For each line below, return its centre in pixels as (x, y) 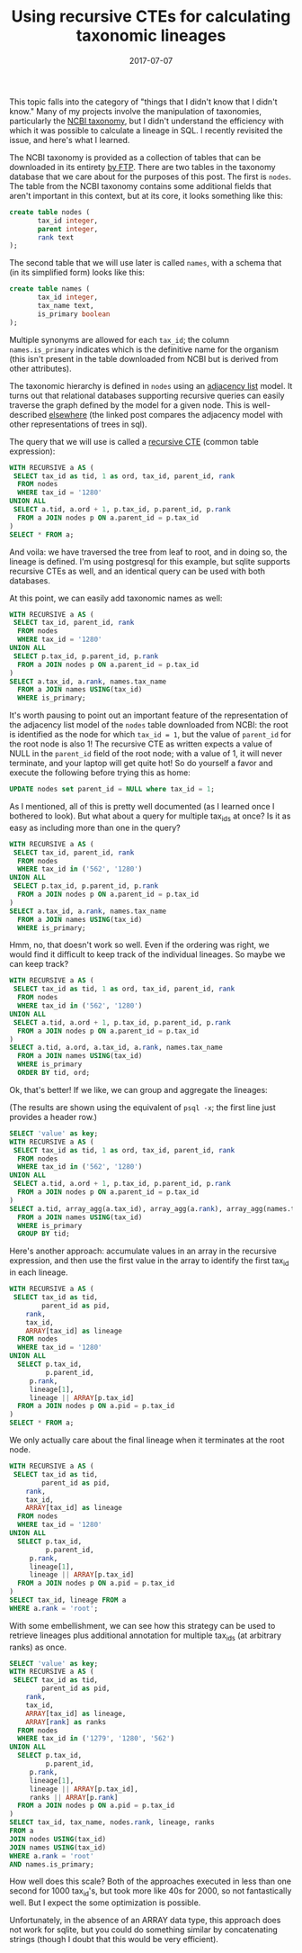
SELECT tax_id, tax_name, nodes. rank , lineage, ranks (112, 1822)
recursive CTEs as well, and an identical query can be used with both (137, 571)
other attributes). (40, 368)
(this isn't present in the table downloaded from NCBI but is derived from (144, 358)
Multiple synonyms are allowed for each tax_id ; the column (120, 339)
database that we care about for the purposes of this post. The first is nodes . (151, 176)
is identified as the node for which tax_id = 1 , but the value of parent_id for (151, 735)
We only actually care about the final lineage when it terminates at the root (147, 1440)
